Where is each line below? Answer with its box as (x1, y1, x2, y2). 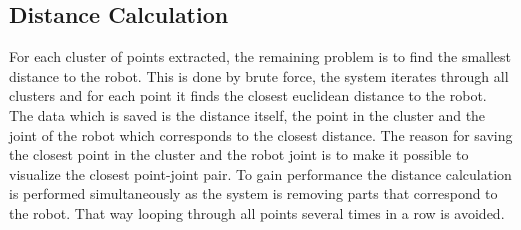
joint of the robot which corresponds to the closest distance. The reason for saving (9, 124, 513, 145)
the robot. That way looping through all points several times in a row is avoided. (9, 202, 505, 223)
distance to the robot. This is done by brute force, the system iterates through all (9, 65, 509, 86)
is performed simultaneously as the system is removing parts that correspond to (9, 183, 498, 204)
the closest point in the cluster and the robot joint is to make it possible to (9, 144, 469, 165)
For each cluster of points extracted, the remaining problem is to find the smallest (9, 46, 512, 67)
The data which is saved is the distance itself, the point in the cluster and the (9, 104, 486, 125)
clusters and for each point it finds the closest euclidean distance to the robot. (9, 85, 487, 106)
